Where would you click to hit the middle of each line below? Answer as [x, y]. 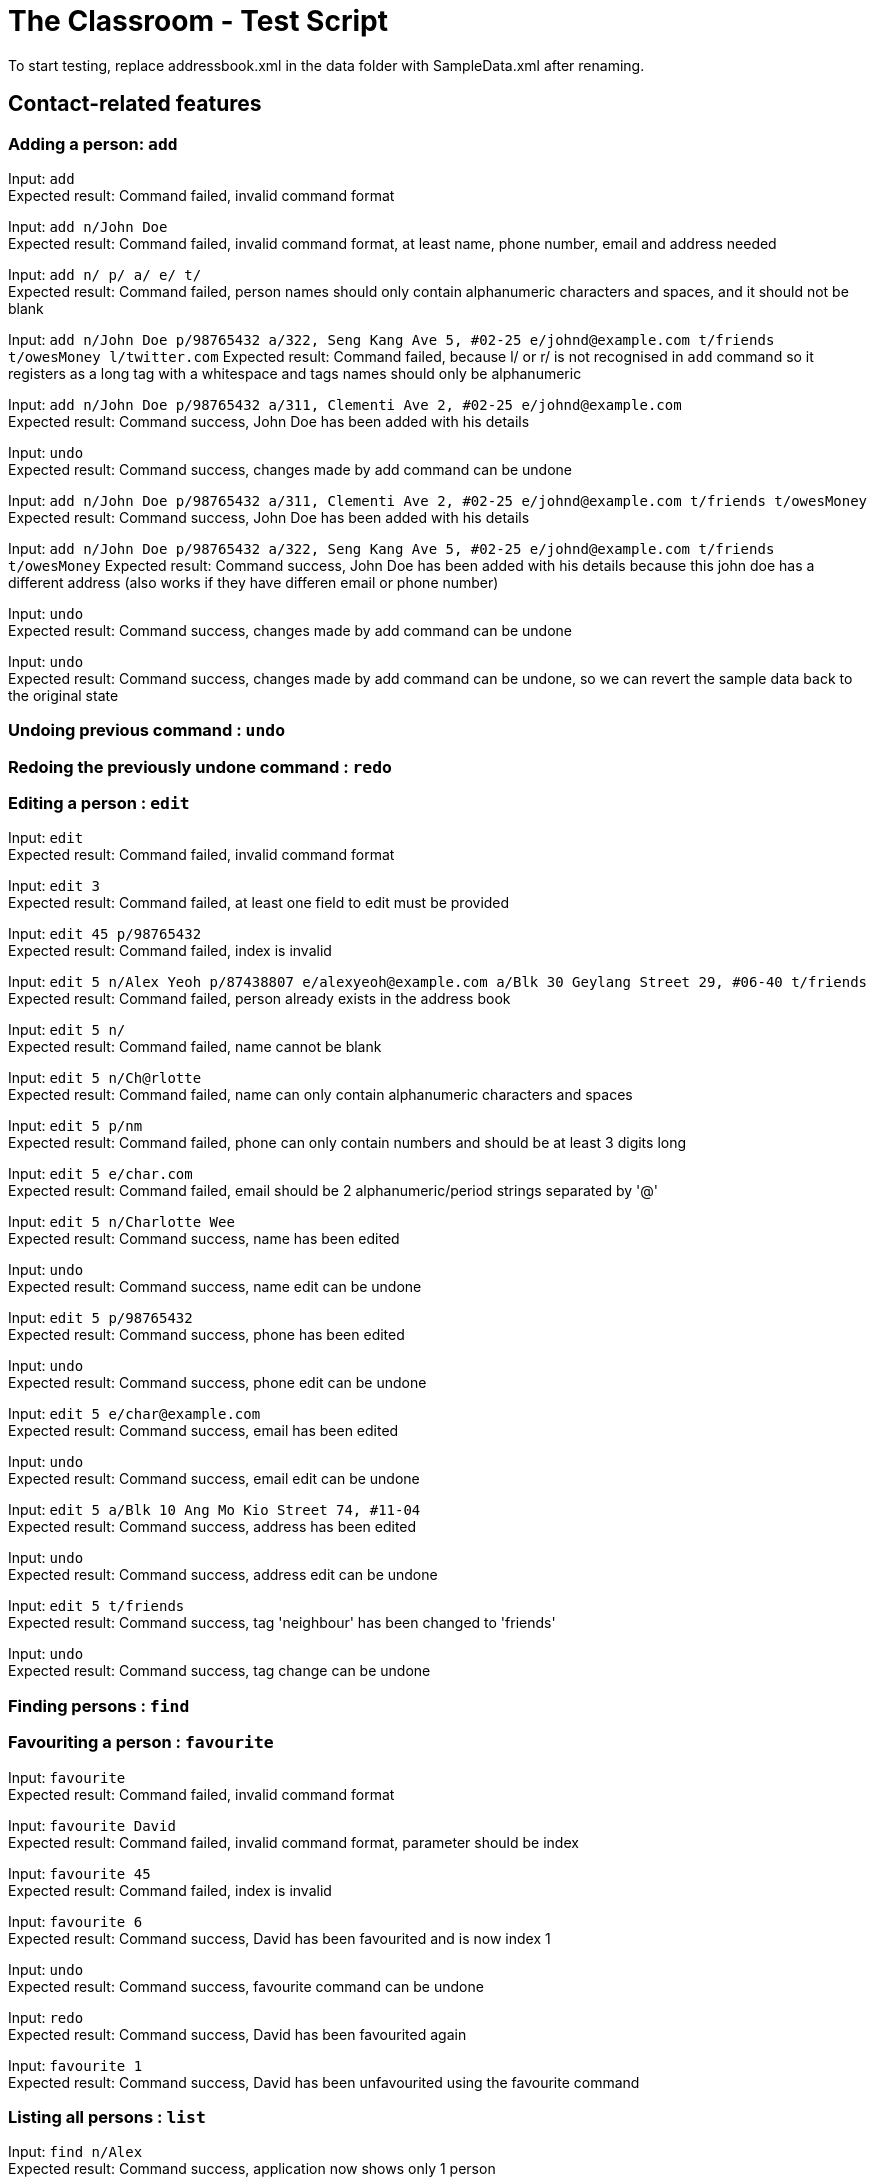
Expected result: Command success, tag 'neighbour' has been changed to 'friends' [282, 1623]
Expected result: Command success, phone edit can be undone [217, 1383]
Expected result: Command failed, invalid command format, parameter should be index [293, 1842]
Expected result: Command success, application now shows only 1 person [252, 2169]
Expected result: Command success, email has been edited [203, 1431]
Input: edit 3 [54, 886]
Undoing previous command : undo [146, 730]
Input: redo [46, 2017]
